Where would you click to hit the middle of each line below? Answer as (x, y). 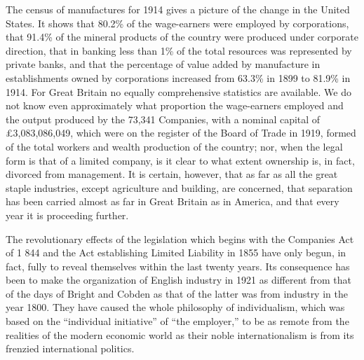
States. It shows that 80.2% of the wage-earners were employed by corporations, (177, 23)
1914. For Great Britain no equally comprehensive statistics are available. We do (178, 91)
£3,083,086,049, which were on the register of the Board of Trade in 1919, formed (181, 133)
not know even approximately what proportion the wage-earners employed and (175, 105)
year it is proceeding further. (67, 215)
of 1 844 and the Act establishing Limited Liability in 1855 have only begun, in (176, 252)
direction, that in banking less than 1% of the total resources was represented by (179, 50)
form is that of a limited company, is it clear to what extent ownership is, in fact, (180, 160)
